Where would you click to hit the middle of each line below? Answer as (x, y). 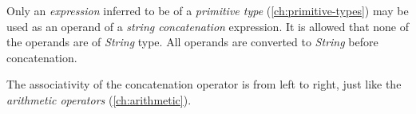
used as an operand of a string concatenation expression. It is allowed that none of (208, 26)
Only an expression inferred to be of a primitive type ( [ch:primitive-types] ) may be (208, 10)
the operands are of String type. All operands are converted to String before (192, 42)
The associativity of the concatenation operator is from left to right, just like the (204, 84)
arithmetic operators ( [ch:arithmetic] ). (99, 99)
